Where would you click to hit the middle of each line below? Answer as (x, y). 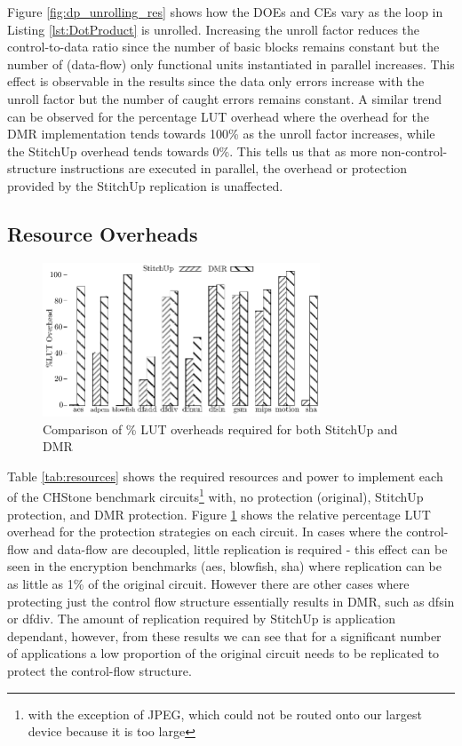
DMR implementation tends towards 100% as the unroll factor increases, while (221, 134)
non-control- (414, 151)
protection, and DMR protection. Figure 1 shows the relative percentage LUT (219, 514)
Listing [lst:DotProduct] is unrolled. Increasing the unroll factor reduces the (214, 29)
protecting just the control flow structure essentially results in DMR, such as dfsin (231, 601)
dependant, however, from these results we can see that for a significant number (224, 635)
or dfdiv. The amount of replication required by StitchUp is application (202, 619)
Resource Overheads (103, 233)
